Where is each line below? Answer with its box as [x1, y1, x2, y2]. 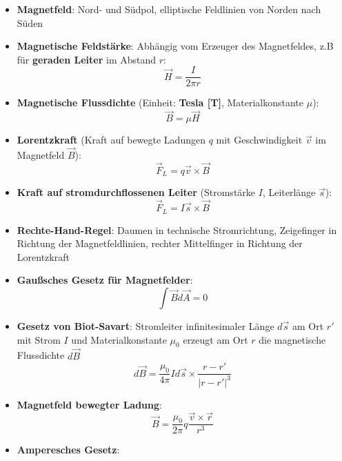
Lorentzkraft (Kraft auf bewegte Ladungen [17, 133, 205, 147]
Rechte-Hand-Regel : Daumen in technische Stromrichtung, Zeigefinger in [17, 222, 337, 237]
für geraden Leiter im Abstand [17, 52, 157, 66]
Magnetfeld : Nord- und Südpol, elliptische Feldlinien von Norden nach [17, 2, 321, 16]
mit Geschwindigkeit [216, 133, 303, 147]
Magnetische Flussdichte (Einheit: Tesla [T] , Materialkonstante [17, 95, 304, 110]
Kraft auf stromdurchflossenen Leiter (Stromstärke [17, 185, 256, 199]
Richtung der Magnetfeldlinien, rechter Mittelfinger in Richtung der [17, 236, 303, 251]
